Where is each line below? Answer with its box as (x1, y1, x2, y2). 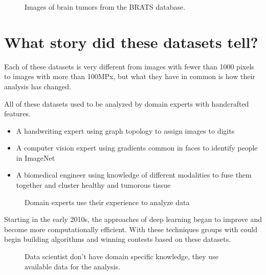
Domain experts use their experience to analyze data (25, 196, 190, 207)
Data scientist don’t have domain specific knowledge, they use (25, 251, 218, 262)
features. (4, 108, 31, 119)
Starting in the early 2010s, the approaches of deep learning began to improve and (4, 214, 262, 224)
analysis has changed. (4, 81, 71, 91)
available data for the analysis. (25, 261, 120, 271)
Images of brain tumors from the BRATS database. (25, 2, 186, 12)
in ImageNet (16, 152, 55, 163)
